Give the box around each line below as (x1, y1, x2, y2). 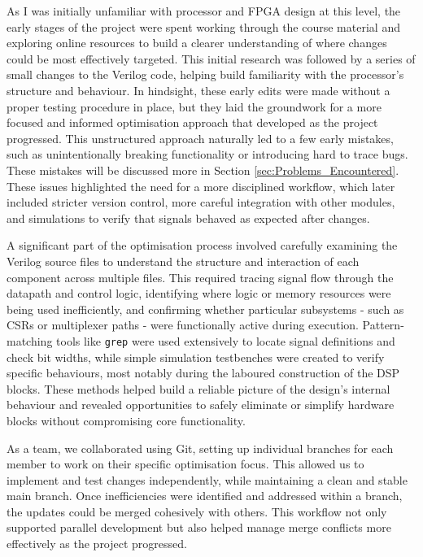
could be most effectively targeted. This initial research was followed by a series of (7, 50, 416, 67)
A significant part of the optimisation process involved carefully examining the (7, 237, 398, 254)
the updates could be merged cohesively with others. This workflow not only (7, 503, 387, 520)
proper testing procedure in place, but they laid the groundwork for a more (7, 98, 382, 115)
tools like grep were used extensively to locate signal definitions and (56, 332, 395, 349)
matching (7, 332, 53, 349)
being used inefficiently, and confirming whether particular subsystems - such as (7, 300, 404, 317)
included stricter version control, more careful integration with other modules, (7, 194, 395, 211)
